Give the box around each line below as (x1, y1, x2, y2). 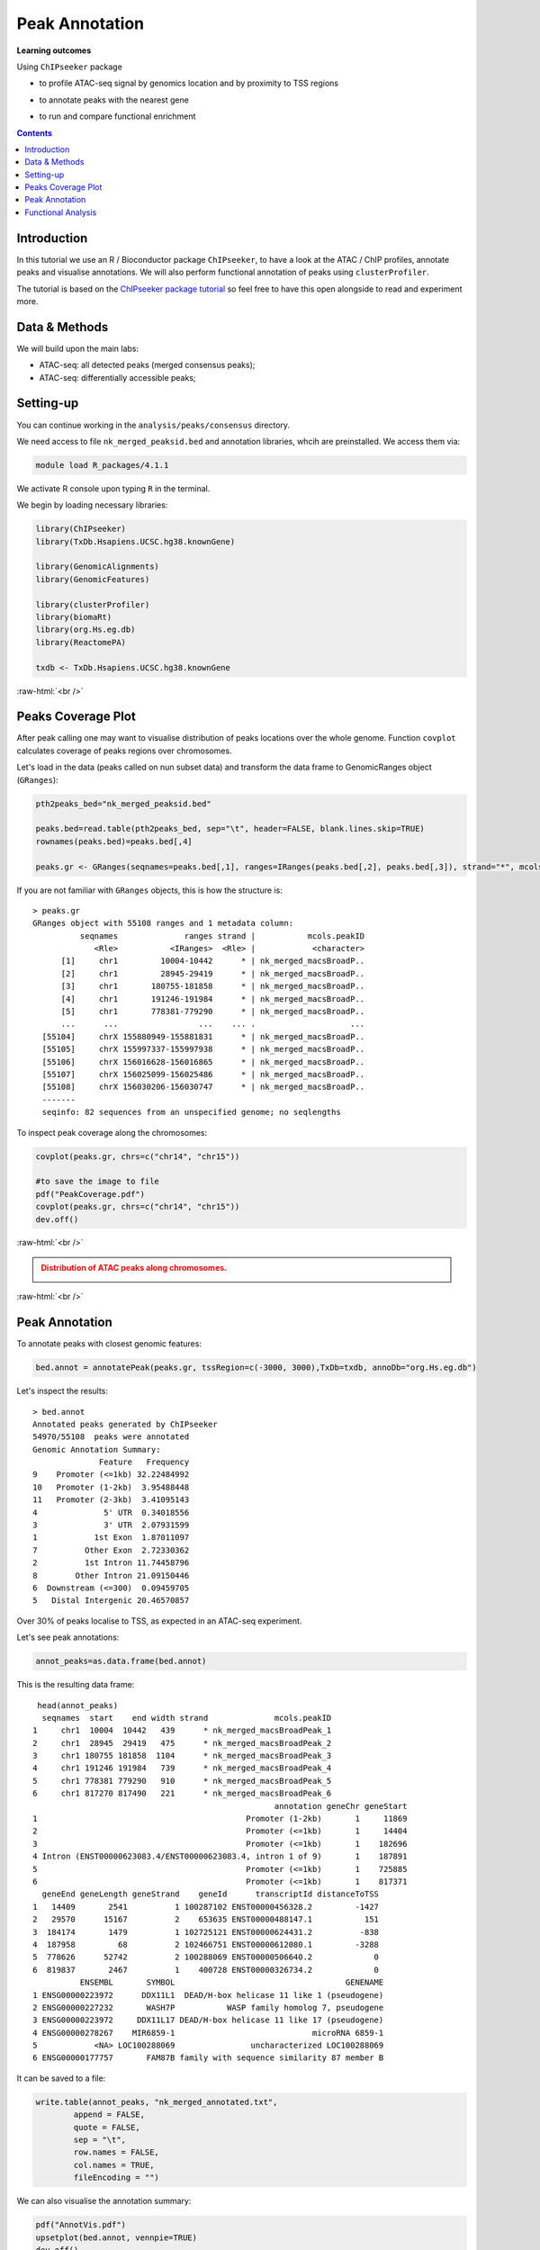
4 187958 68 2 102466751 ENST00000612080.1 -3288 (32, 1939, 380, 1949)
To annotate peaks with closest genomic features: (16, 1338, 202, 1349)
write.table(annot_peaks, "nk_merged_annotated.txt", (35, 2097, 278, 2107)
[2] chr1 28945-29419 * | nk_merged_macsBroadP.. (60, 968, 365, 978)
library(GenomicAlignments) (35, 562, 159, 571)
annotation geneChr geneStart (274, 1801, 408, 1811)
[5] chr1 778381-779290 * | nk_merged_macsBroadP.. (60, 1006, 365, 1017)
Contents (16, 127, 53, 139)
